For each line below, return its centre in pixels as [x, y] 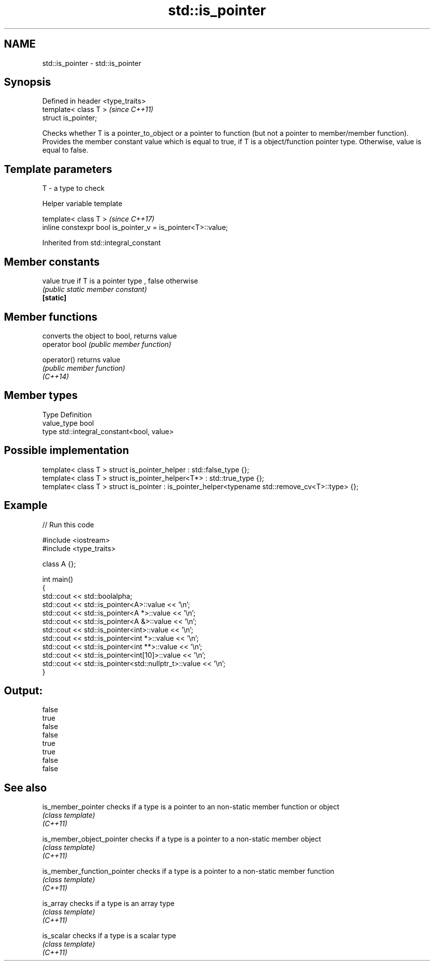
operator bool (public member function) [107, 344]
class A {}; [59, 564]
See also [26, 788]
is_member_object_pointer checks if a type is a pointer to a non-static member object [182, 839]
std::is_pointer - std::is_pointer [92, 63]
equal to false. [65, 150]
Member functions [51, 317]
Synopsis [27, 82]
